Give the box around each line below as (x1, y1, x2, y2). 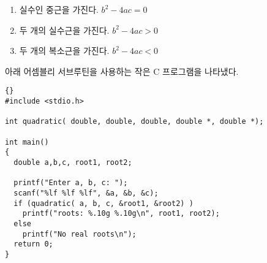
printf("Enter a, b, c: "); (13, 178, 128, 188)
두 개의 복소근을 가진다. (19, 44, 110, 57)
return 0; (13, 240, 53, 249)
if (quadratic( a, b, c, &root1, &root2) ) (13, 199, 194, 208)
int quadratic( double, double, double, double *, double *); (5, 117, 264, 126)
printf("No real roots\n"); (22, 229, 137, 238)
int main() (5, 137, 49, 147)
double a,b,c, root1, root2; (13, 158, 132, 167)
